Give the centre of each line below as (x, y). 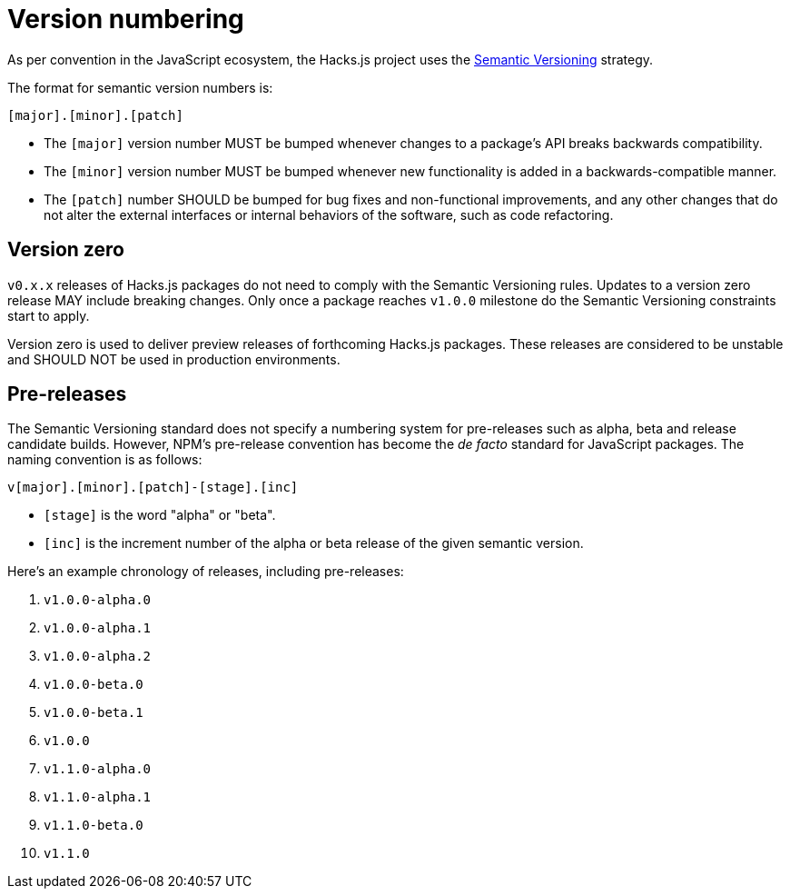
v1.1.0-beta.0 (94, 826)
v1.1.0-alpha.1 (98, 797)
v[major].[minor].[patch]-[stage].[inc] (153, 488)
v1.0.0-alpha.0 (98, 600)
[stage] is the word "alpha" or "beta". (160, 515)
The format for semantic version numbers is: (140, 87)
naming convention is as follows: (105, 460)
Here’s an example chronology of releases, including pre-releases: (206, 572)
